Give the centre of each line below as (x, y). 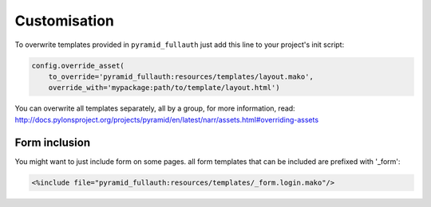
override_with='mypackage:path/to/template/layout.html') (164, 88)
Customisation (65, 21)
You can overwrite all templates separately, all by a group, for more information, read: (155, 108)
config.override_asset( (78, 65)
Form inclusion (53, 142)
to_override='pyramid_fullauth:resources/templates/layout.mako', (181, 76)
